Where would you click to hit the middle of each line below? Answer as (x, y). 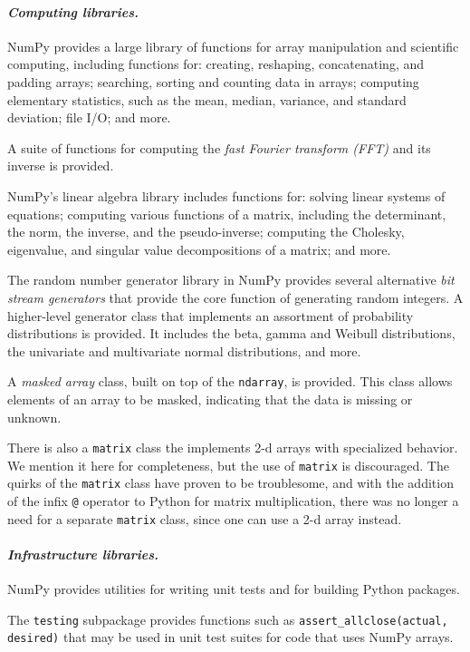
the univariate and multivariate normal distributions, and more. (184, 350)
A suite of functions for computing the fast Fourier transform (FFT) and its (219, 147)
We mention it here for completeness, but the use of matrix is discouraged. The (228, 465)
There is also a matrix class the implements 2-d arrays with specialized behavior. (233, 448)
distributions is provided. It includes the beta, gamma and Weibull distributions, (231, 333)
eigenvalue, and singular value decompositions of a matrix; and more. (199, 249)
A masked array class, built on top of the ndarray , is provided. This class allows (230, 381)
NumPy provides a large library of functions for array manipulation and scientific (233, 46)
